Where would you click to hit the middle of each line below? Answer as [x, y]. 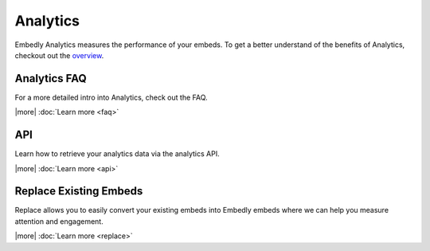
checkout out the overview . [59, 55]
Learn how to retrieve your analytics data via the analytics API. [117, 154]
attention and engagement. [59, 221]
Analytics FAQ [51, 78]
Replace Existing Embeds [79, 191]
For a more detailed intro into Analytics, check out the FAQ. [111, 97]
